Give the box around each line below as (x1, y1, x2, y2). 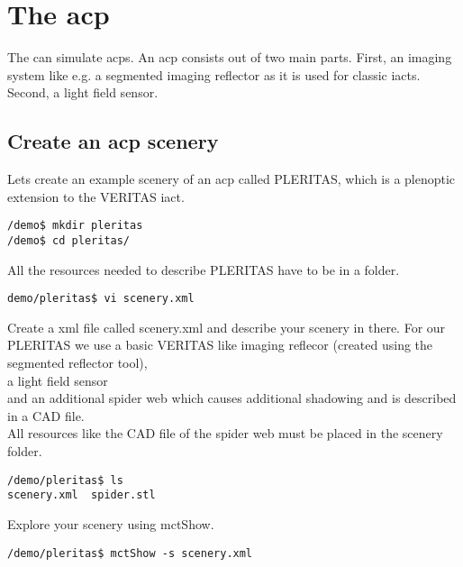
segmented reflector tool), (7, 353, 148, 372)
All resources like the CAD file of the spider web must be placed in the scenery (7, 424, 443, 443)
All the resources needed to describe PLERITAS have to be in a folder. (7, 260, 400, 279)
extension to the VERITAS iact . (7, 187, 185, 206)
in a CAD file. (7, 406, 85, 425)
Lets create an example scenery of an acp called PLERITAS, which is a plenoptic (7, 169, 456, 188)
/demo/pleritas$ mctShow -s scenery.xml (7, 546, 253, 560)
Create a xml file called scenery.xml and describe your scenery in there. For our (7, 317, 446, 336)
